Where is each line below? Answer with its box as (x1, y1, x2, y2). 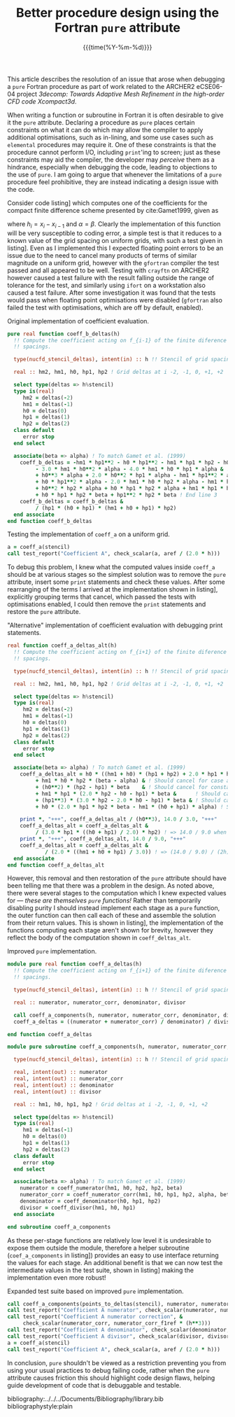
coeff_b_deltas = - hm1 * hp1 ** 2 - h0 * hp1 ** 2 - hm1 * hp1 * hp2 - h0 (20, 459, 230, 466)
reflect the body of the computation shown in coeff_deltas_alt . (7, 933, 191, 942)
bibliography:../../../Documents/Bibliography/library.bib (7, 1395, 164, 1403)
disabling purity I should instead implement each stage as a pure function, (7, 904, 220, 912)
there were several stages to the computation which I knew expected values (7, 889, 227, 898)
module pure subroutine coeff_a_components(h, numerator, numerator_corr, (7, 1043, 230, 1051)
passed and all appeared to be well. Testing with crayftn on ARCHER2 (7, 266, 210, 274)
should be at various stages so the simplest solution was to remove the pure (7, 571, 226, 579)
